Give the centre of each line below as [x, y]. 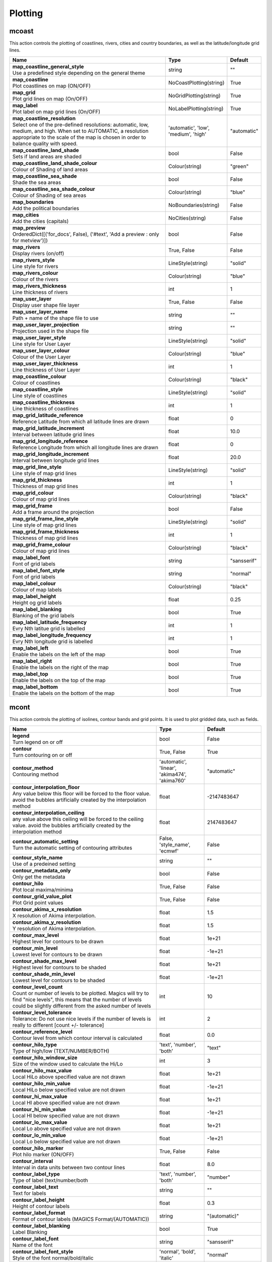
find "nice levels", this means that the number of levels [77, 1000]
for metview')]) [30, 240]
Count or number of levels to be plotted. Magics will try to [81, 993]
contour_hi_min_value [39, 1109]
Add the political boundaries [46, 208]
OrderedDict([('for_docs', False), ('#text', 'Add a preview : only [86, 234]
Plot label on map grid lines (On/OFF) [56, 112]
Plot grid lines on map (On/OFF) [50, 98]
